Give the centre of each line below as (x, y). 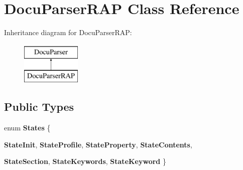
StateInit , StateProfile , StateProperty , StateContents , (98, 144)
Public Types (39, 107)
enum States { (27, 128)
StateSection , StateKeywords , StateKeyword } (85, 161)
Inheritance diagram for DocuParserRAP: (68, 32)
